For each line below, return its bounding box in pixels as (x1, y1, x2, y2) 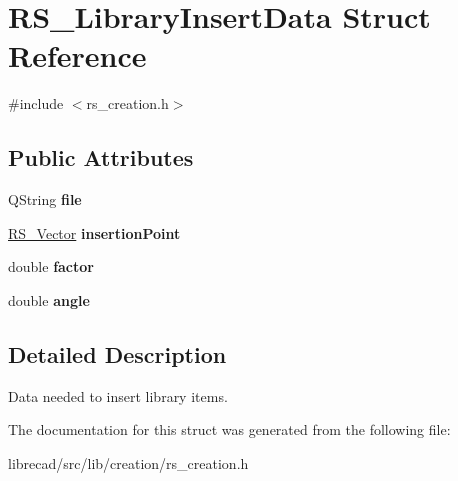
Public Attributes (8, 142, 194, 173)
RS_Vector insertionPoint (8, 222, 181, 243)
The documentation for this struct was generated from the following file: (8, 419, 451, 440)
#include (8, 93, 64, 114)
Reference (8, 35, 147, 76)
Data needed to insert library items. (8, 385, 228, 406)
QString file (8, 189, 82, 210)
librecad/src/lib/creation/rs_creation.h (8, 452, 249, 473)
